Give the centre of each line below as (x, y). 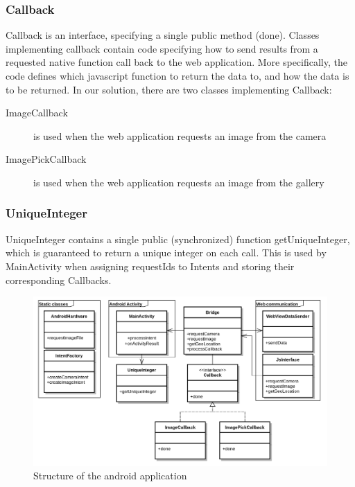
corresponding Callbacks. (59, 280)
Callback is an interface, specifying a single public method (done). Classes (163, 35)
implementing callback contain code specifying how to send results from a (162, 48)
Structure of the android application (110, 476)
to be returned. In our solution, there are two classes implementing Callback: (169, 89)
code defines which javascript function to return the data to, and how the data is (177, 76)
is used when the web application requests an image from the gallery (179, 182)
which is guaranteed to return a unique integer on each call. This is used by (166, 253)
